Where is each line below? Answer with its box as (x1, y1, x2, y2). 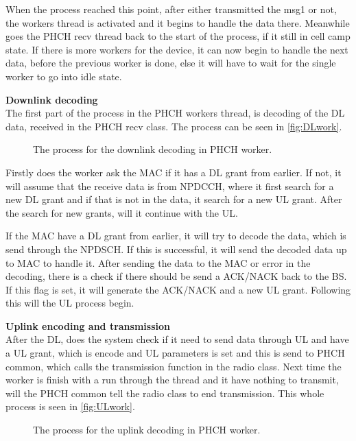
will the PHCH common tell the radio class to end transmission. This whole (5, 385, 324, 400)
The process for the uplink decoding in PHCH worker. (33, 422, 261, 437)
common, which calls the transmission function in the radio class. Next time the (5, 359, 342, 373)
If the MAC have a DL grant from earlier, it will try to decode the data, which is (5, 228, 346, 243)
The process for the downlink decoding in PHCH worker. (33, 142, 272, 156)
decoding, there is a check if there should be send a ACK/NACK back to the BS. (5, 269, 347, 283)
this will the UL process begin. (5, 296, 134, 310)
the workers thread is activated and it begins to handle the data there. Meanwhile (5, 15, 350, 29)
